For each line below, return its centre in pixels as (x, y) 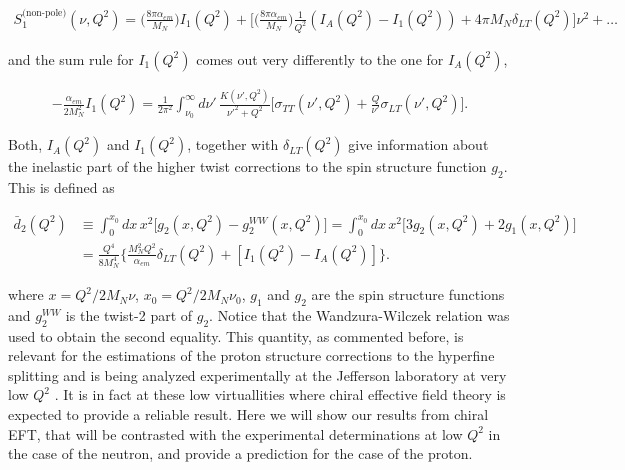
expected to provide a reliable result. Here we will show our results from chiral (248, 414)
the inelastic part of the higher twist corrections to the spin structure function (247, 166)
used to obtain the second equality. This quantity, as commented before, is (236, 335)
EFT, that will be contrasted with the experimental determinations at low (235, 433)
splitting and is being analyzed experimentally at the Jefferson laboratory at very (257, 374)
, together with (233, 144)
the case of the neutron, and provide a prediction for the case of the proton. (240, 453)
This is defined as (61, 187)
